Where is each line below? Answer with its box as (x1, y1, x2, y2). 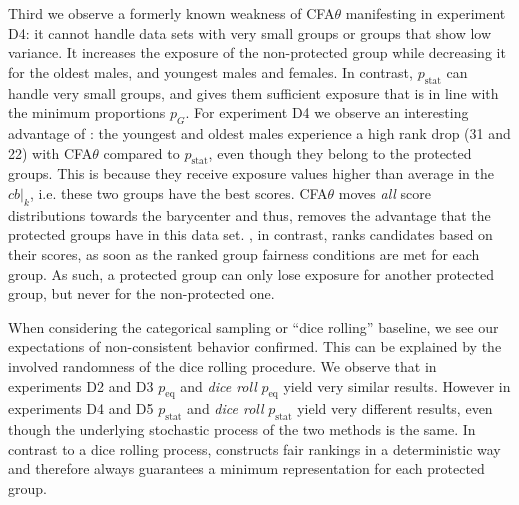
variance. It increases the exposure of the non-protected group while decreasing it (8, 42, 506, 63)
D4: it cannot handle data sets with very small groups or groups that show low (8, 22, 492, 43)
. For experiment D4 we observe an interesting (185, 102, 469, 123)
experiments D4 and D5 (8, 398, 154, 419)
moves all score (338, 182, 432, 203)
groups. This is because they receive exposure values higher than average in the (8, 163, 494, 184)
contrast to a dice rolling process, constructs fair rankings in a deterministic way (8, 438, 501, 459)
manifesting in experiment (345, 3, 506, 23)
